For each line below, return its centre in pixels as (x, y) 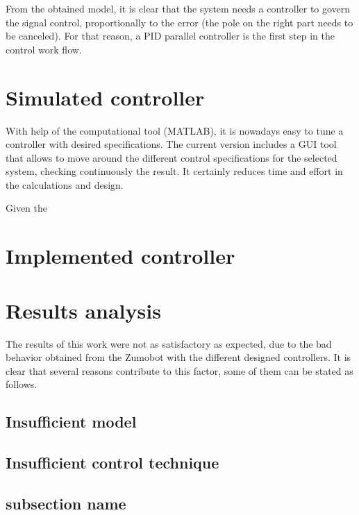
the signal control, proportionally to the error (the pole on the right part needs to (179, 22)
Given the (26, 208)
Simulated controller (105, 97)
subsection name (66, 503)
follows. (22, 384)
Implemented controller (120, 256)
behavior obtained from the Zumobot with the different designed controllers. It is (178, 357)
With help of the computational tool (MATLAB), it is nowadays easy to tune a (175, 130)
